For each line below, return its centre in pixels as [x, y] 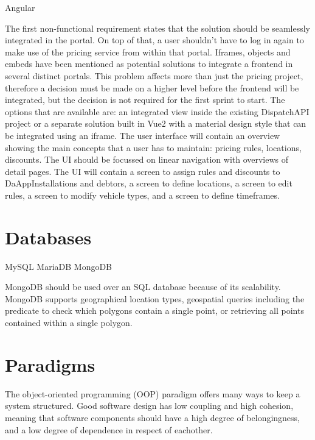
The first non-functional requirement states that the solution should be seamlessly [158, 28]
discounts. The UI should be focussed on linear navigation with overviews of [147, 159]
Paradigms [50, 364]
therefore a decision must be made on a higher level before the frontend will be [152, 87]
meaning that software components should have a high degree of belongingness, [153, 417]
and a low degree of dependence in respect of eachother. [109, 429]
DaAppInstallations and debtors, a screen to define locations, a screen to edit [149, 183]
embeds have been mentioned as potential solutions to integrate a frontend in [149, 64]
